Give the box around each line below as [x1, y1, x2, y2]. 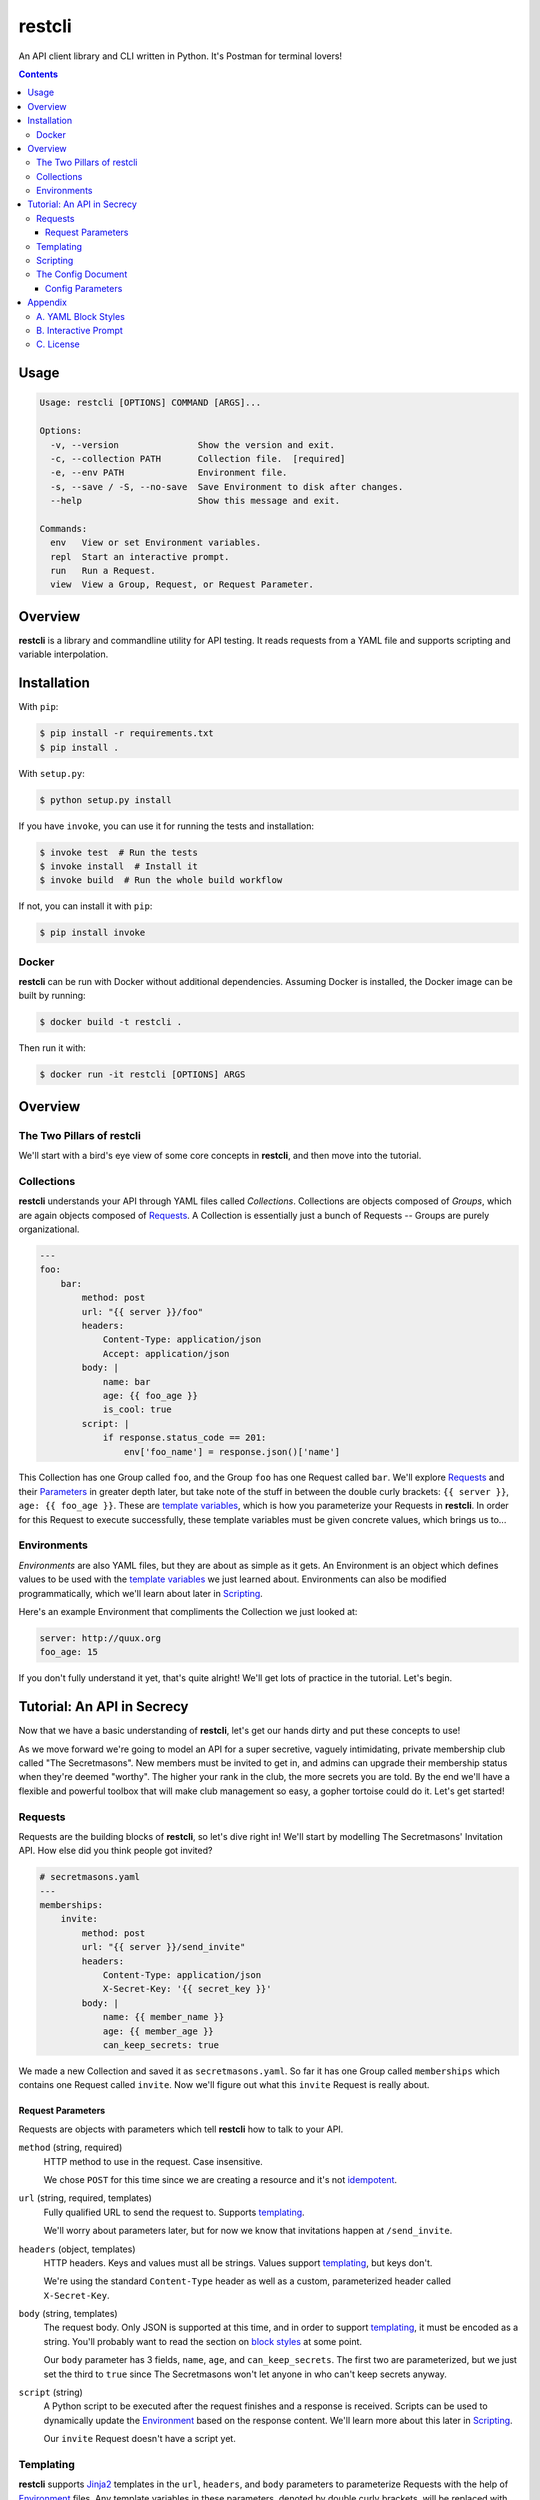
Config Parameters [45, 282, 123, 294]
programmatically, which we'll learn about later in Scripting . [18, 1587, 264, 1599]
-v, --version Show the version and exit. [50, 439, 335, 450]
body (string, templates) [18, 2308, 119, 2320]
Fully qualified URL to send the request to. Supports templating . [43, 2206, 305, 2218]
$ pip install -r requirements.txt [39, 728, 214, 739]
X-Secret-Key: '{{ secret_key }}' [102, 1983, 272, 1995]
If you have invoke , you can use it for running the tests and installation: [18, 820, 315, 832]
